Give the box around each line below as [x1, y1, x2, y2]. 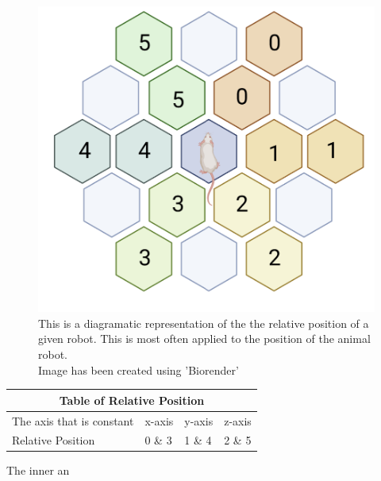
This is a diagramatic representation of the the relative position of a [38, 314, 369, 331]
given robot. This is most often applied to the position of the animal [38, 330, 371, 347]
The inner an [6, 462, 70, 479]
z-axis [224, 412, 252, 429]
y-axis [184, 412, 214, 429]
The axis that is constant [12, 412, 134, 429]
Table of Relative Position [59, 391, 205, 408]
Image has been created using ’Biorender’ [38, 361, 239, 378]
